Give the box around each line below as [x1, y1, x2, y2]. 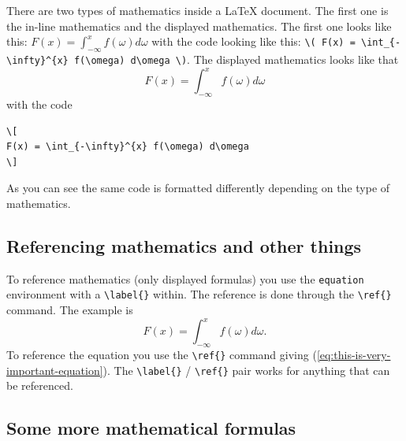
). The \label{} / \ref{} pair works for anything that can [102, 361, 390, 378]
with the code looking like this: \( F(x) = [151, 33, 356, 50]
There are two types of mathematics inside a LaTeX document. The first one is [6, 2, 389, 18]
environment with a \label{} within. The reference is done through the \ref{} [6, 286, 392, 302]
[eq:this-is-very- [316, 346, 391, 362]
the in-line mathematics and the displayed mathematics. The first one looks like [6, 17, 392, 34]
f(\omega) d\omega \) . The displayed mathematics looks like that [73, 50, 399, 67]
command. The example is [6, 302, 133, 318]
